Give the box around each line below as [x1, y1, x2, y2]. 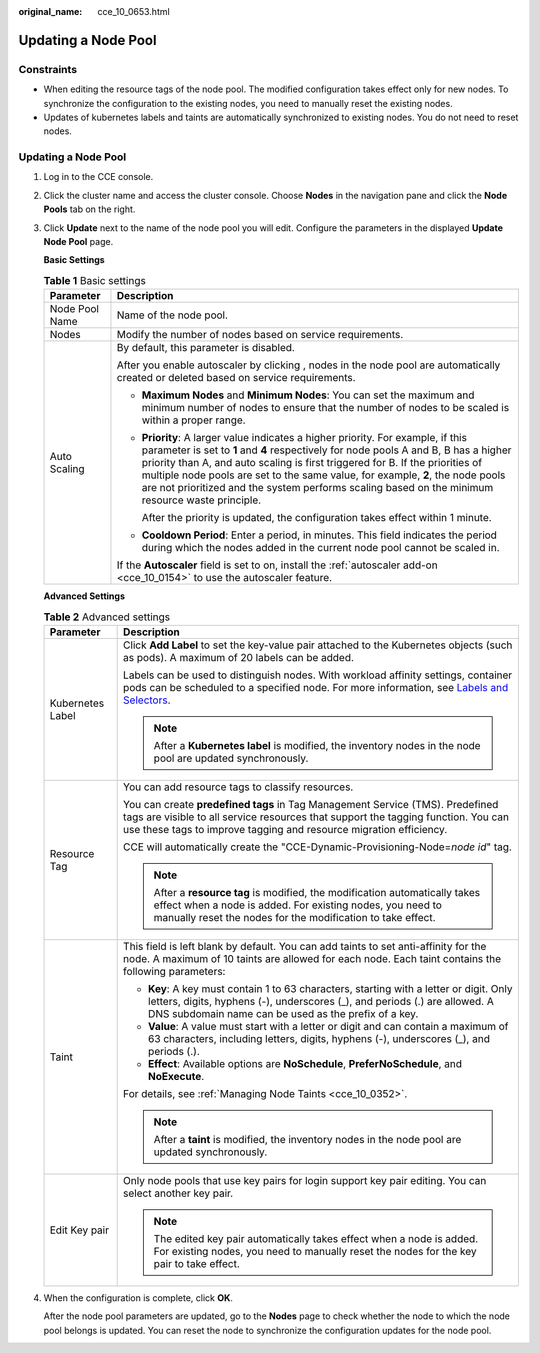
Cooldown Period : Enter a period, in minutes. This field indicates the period [141, 528, 497, 542]
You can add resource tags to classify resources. [123, 780, 354, 794]
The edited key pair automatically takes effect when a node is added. [153, 1231, 479, 1245]
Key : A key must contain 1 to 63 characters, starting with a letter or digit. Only [148, 981, 513, 995]
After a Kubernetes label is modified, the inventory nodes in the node [153, 738, 481, 752]
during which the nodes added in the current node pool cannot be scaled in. [141, 541, 500, 555]
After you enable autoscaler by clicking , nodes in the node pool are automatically [116, 358, 501, 372]
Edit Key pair [49, 1223, 110, 1237]
